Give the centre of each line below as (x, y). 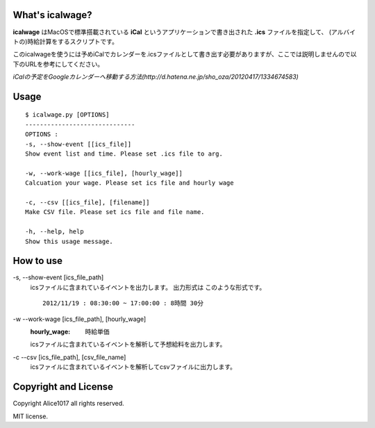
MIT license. (31, 416)
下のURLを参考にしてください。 (58, 64)
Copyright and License (63, 387)
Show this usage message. (69, 241)
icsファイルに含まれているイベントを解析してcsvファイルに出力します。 (133, 367)
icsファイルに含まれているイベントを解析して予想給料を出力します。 (128, 345)
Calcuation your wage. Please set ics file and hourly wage (130, 183)
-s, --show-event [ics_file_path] (58, 277)
